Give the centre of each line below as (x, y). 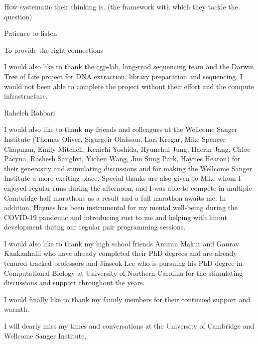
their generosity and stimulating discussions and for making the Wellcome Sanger (128, 168)
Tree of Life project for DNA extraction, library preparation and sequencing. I (123, 76)
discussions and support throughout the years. (74, 283)
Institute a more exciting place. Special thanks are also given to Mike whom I (123, 178)
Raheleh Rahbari (30, 112)
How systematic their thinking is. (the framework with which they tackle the (121, 6)
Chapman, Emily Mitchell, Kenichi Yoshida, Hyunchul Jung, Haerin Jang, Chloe (127, 149)
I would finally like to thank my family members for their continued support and (127, 299)
